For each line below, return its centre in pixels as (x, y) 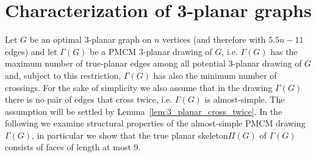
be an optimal (56, 39)
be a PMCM (113, 51)
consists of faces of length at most (68, 147)
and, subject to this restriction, (63, 75)
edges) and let (31, 51)
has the (284, 51)
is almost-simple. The (245, 99)
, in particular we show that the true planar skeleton (130, 135)
